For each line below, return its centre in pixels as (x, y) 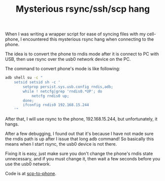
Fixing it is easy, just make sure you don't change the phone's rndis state (79, 154)
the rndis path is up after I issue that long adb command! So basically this (80, 139)
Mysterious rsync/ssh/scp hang (83, 9)
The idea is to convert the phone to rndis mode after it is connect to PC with (82, 54)
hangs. (12, 124)
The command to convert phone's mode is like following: (63, 69)
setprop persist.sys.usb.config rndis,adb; (68, 87)
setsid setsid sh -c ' (37, 82)
